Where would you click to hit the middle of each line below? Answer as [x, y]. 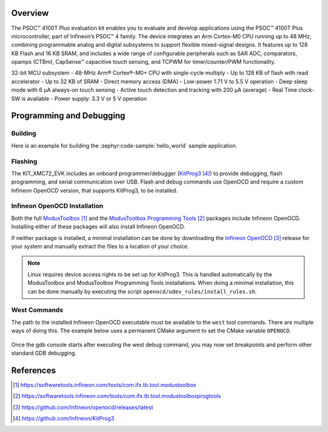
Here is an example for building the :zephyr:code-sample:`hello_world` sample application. [124, 145]
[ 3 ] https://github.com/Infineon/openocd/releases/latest [83, 407]
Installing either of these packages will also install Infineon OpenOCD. [98, 227]
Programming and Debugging [68, 116]
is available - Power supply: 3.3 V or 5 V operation [84, 98]
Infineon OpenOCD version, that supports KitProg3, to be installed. [94, 190]
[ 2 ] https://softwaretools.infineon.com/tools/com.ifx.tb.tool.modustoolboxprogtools [117, 396]
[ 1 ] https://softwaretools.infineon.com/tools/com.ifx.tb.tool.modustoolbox [105, 385]
